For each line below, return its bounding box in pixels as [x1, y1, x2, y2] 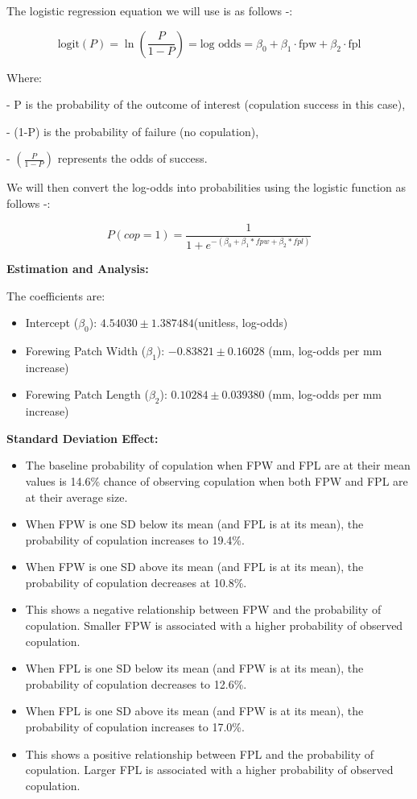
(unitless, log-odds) [193, 314, 288, 331]
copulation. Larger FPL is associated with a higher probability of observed [25, 761, 394, 778]
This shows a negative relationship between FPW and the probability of [25, 601, 382, 618]
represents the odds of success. [57, 150, 208, 167]
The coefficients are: [6, 287, 105, 304]
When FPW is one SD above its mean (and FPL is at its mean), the [25, 558, 364, 575]
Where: [6, 68, 42, 85]
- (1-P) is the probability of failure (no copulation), [6, 122, 259, 139]
